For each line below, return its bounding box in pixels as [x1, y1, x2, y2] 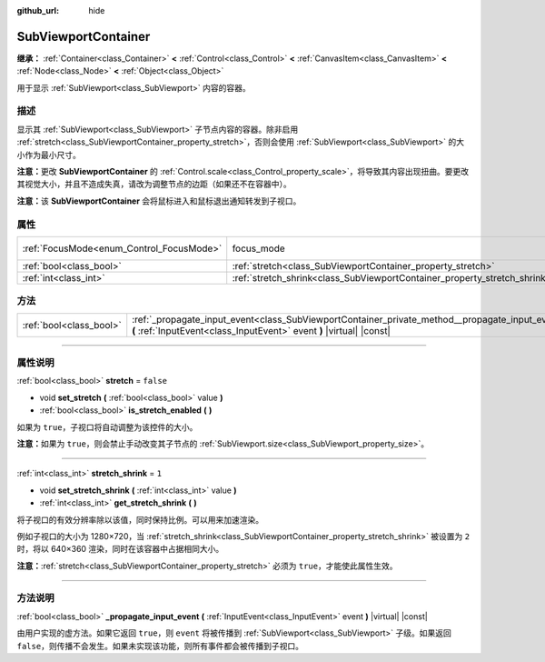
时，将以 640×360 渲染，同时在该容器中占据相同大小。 [16, 544, 224, 555]
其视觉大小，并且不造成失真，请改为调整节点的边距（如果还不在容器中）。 [16, 178, 292, 190]
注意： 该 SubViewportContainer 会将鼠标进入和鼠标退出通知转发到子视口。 [16, 196, 302, 206]
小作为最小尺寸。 [16, 149, 81, 160]
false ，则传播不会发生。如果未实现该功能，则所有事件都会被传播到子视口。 [16, 640, 304, 651]
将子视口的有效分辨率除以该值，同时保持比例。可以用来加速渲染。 [16, 514, 263, 525]
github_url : [16, 5, 59, 15]
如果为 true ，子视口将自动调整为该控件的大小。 [16, 421, 198, 432]
